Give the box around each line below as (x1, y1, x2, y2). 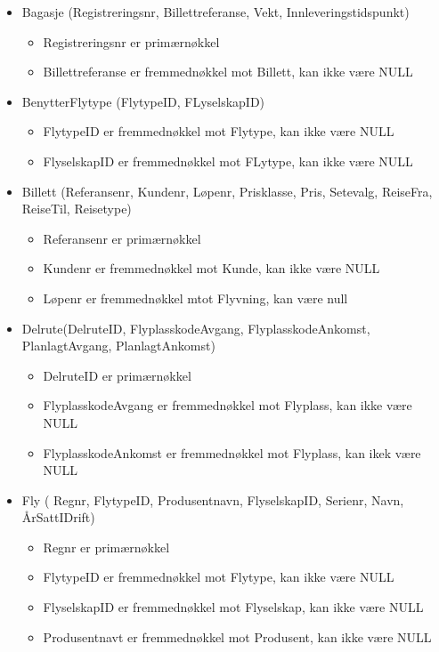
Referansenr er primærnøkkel (43, 229, 201, 247)
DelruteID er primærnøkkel (43, 366, 191, 384)
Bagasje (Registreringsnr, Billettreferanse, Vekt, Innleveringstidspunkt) (21, 3, 410, 20)
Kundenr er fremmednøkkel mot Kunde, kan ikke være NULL (43, 259, 380, 278)
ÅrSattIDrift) (21, 508, 95, 527)
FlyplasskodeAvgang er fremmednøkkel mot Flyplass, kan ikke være (43, 396, 412, 415)
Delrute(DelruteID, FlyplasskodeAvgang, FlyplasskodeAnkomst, (21, 318, 370, 337)
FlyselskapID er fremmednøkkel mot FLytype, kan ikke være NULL (43, 151, 413, 170)
